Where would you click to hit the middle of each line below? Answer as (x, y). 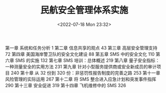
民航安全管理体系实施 (84, 10)
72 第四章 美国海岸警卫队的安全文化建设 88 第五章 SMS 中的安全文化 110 (80, 54)
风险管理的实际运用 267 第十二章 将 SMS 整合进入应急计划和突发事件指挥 (81, 79)
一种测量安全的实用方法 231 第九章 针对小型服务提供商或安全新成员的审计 (81, 66)
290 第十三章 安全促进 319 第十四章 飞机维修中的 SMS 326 (66, 85)
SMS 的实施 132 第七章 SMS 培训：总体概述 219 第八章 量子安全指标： (87, 60)
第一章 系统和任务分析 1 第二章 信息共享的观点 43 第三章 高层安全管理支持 (81, 47)
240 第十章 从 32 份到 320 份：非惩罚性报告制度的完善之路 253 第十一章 (86, 72)
